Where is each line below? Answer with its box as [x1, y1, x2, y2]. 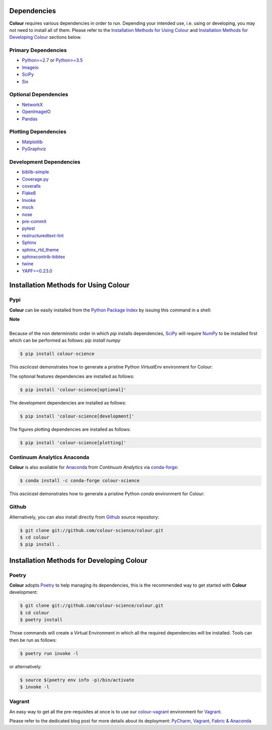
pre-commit [22, 218, 47, 224]
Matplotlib [22, 139, 43, 145]
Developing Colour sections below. [9, 34, 82, 40]
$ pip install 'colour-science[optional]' [20, 387, 126, 392]
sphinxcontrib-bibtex [22, 253, 65, 259]
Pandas [22, 116, 38, 122]
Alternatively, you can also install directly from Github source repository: [9, 514, 160, 520]
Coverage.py [22, 176, 49, 182]
